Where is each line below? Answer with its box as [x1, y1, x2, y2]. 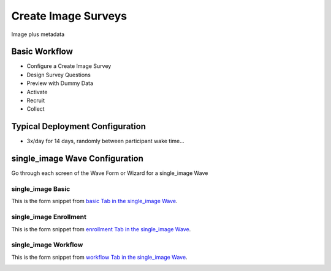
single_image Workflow [11, 240, 83, 249]
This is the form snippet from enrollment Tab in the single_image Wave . [11, 225, 191, 232]
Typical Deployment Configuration [11, 121, 146, 132]
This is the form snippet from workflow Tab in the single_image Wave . [11, 253, 188, 261]
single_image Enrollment [11, 213, 87, 221]
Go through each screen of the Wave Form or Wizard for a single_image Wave [11, 169, 208, 177]
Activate [26, 88, 48, 95]
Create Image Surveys [11, 9, 127, 23]
